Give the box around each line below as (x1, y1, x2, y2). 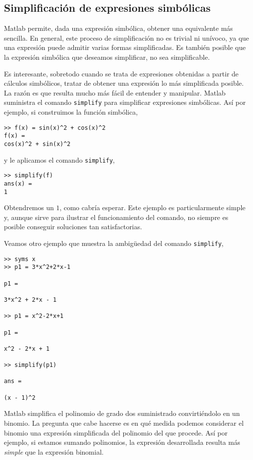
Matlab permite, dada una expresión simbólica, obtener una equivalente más (4, 23, 233, 33)
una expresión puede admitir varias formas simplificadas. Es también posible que (4, 42, 246, 52)
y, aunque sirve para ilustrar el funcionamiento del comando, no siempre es (4, 212, 229, 222)
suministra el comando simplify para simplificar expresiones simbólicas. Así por (4, 97, 246, 107)
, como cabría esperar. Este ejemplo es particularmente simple (59, 202, 246, 213)
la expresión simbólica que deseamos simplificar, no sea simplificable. (4, 51, 210, 62)
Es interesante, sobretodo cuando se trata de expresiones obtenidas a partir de (4, 68, 239, 78)
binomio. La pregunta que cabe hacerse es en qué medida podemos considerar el (4, 418, 244, 428)
